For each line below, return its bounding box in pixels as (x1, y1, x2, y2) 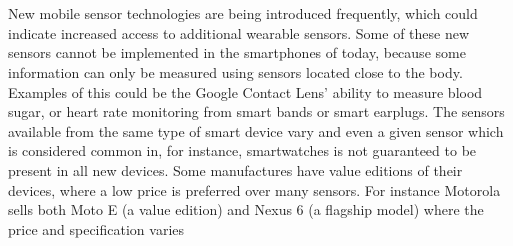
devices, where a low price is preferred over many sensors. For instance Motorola (8, 179, 501, 200)
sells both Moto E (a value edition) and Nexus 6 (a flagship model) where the (8, 199, 484, 220)
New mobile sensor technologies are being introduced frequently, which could (8, 3, 478, 24)
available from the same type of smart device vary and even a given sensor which (8, 120, 504, 141)
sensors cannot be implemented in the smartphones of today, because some (8, 42, 466, 63)
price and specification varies (8, 218, 185, 239)
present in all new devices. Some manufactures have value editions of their (8, 159, 463, 180)
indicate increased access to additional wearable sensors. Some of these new (8, 22, 470, 43)
